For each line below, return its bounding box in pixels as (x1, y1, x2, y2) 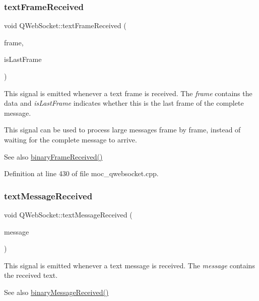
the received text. (4, 270, 58, 280)
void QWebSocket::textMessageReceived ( (4, 209, 133, 219)
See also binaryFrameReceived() (4, 151, 103, 162)
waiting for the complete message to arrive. (4, 134, 137, 144)
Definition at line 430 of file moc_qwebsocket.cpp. (4, 168, 159, 179)
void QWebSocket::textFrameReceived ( (4, 20, 126, 31)
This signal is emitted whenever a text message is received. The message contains (4, 260, 255, 270)
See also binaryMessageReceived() (4, 286, 109, 297)
